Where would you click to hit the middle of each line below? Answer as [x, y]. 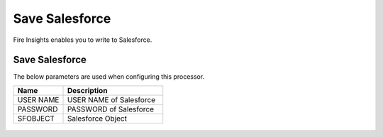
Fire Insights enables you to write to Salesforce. [83, 40]
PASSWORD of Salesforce [111, 109]
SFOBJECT [36, 119]
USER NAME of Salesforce [111, 99]
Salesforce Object [97, 119]
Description [87, 90]
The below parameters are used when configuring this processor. [109, 77]
